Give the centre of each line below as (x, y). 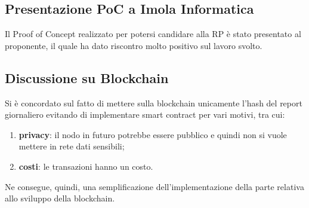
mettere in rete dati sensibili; (72, 146)
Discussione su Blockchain (87, 77)
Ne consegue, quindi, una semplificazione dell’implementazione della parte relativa (154, 186)
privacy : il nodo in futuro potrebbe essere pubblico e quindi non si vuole (153, 134)
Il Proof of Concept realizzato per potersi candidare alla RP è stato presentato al (153, 34)
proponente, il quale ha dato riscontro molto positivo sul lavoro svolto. (134, 45)
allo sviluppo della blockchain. (60, 198)
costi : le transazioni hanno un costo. (86, 166)
